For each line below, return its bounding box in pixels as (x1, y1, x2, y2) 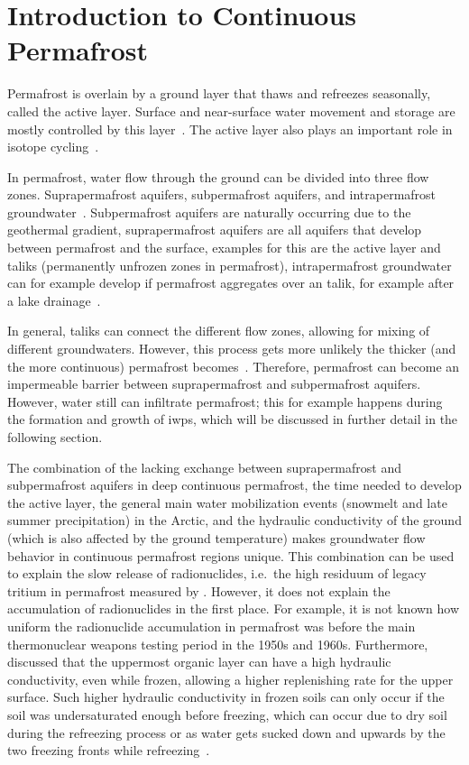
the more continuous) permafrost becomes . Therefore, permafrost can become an (7, 356, 460, 375)
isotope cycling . (7, 137, 99, 156)
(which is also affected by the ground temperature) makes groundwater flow (7, 528, 426, 547)
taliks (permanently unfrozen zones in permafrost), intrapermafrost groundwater (7, 255, 452, 274)
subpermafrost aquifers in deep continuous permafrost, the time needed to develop (7, 475, 462, 494)
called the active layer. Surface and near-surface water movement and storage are (7, 101, 455, 120)
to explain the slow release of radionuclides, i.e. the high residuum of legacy (7, 564, 427, 583)
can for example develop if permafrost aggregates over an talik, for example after (7, 273, 455, 292)
